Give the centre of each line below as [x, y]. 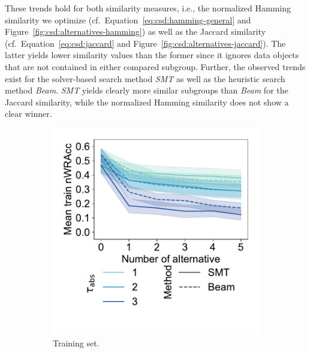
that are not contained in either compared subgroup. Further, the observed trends [155, 66]
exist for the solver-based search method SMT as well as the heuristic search [145, 78]
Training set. [76, 343]
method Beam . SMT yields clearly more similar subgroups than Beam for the [147, 90]
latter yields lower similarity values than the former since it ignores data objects [152, 55]
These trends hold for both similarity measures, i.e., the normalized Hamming [148, 8]
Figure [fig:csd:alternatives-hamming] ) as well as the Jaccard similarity [135, 31]
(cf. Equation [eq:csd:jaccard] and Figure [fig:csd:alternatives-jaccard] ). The [145, 43]
